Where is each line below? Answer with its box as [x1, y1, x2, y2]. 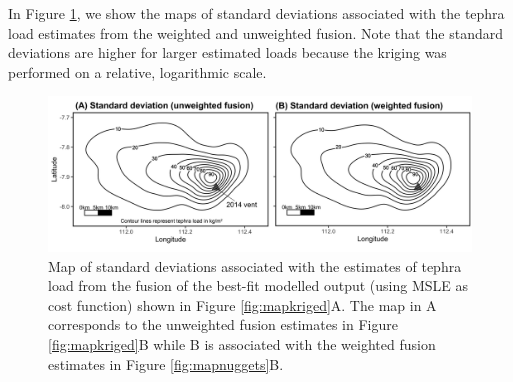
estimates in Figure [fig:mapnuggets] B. [48, 353, 284, 374]
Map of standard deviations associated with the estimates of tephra [48, 255, 462, 276]
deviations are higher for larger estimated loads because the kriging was [8, 42, 447, 63]
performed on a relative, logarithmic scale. [8, 61, 267, 82]
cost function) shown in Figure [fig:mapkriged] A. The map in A [48, 294, 437, 315]
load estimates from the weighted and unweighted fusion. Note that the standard [8, 22, 504, 43]
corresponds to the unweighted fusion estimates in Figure [48, 314, 398, 335]
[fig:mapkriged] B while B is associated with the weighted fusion [48, 334, 436, 355]
